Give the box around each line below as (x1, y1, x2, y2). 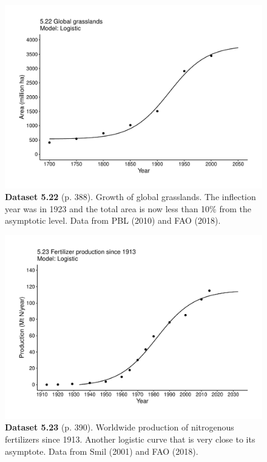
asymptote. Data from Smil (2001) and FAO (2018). (5, 444, 198, 457)
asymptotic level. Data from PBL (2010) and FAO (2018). (5, 214, 221, 227)
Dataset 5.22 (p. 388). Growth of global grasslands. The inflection (5, 190, 256, 203)
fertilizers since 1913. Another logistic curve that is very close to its (5, 432, 255, 445)
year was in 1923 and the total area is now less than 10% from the (5, 202, 251, 215)
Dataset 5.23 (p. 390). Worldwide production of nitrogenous (5, 421, 234, 434)
